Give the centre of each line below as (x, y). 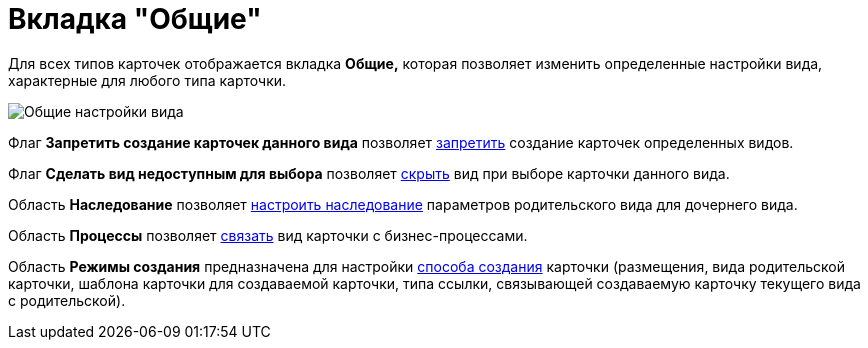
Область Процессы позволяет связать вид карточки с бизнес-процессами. (268, 235)
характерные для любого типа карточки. (147, 80)
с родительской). (67, 300)
